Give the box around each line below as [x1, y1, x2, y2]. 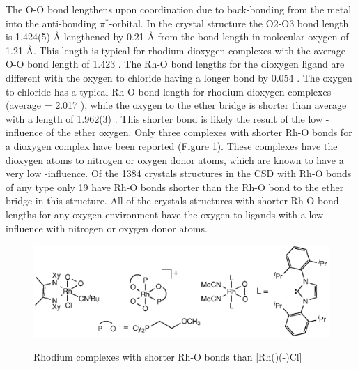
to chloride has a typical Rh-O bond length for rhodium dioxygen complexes [6, 84, 332, 98]
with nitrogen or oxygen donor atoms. [46, 220, 208, 235]
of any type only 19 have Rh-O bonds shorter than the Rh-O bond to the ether [6, 179, 344, 194]
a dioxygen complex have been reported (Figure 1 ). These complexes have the [6, 138, 338, 153]
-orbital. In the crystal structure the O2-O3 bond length [109, 15, 349, 30]
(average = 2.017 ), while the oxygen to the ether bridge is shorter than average [6, 98, 347, 112]
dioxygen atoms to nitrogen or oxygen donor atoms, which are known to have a [6, 152, 344, 167]
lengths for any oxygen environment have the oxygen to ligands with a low [6, 206, 324, 221]
